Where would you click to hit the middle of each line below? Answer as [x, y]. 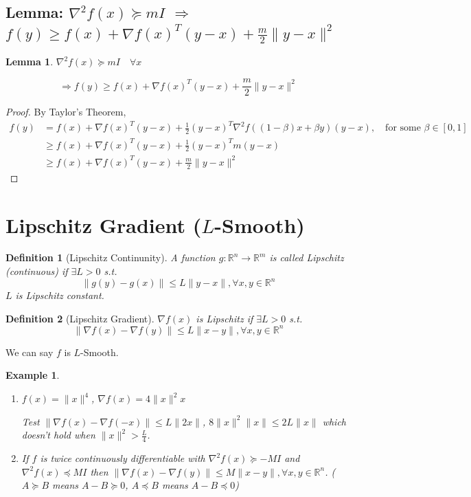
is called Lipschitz [307, 257]
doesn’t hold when [58, 435]
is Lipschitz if [225, 318]
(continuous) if [37, 271]
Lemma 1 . [30, 62]
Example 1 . [33, 375]
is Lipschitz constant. [60, 295]
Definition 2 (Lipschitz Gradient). [80, 318]
